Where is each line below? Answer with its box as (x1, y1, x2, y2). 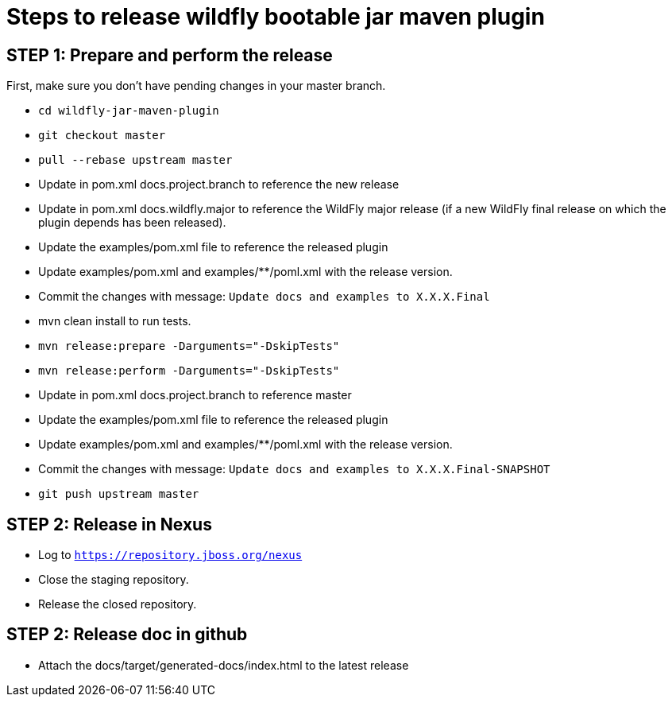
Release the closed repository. (38, 597, 197, 612)
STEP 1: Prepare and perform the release (6, 45, 333, 65)
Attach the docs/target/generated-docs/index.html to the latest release (38, 658, 409, 672)
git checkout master (38, 129, 166, 142)
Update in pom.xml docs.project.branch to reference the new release (38, 177, 400, 192)
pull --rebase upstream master (38, 153, 233, 167)
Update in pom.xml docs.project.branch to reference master (38, 388, 352, 402)
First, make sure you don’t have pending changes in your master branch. (6, 79, 386, 93)
